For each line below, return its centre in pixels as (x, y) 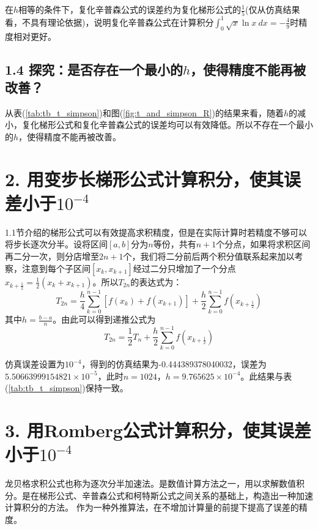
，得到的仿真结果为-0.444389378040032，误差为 (174, 364)
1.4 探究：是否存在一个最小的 (94, 69)
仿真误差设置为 (35, 364)
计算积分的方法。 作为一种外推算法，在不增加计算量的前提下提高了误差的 (152, 507)
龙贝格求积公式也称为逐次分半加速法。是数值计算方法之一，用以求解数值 (150, 483)
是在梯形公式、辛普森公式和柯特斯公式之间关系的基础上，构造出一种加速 (167, 495)
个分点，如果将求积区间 (263, 244)
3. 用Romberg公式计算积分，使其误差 (158, 430)
